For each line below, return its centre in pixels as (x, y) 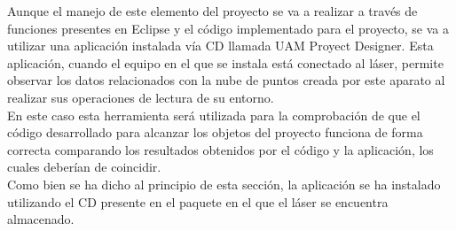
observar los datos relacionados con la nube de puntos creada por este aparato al (226, 80)
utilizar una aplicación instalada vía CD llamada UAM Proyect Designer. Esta (220, 46)
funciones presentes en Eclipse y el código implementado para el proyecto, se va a (228, 28)
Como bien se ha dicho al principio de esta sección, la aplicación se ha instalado (224, 184)
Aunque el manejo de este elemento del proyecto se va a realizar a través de (212, 11)
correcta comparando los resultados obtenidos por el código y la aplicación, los (220, 149)
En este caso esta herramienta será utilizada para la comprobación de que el (214, 115)
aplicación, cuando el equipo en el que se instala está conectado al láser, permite (225, 62)
